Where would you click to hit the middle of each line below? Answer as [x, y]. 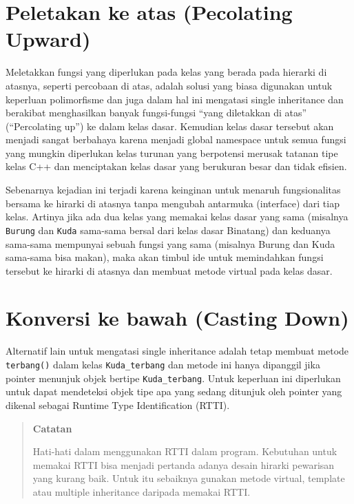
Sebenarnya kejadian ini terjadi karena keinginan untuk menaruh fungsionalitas [173, 190]
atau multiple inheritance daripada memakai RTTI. [142, 491]
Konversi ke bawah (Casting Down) [177, 318]
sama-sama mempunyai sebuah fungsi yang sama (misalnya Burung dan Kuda [170, 243]
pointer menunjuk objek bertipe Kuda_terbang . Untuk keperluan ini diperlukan [173, 378]
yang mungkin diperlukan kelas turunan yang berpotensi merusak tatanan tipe [172, 153]
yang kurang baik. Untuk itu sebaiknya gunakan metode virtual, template [189, 478]
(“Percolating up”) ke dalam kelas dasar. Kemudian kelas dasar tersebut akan [170, 126]
